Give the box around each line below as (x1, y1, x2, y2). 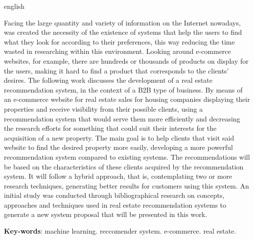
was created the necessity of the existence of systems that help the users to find (4, 27, 242, 37)
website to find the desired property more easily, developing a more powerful (4, 142, 233, 152)
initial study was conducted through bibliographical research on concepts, (4, 190, 225, 200)
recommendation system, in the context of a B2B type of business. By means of (4, 84, 243, 95)
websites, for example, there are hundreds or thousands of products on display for (4, 55, 249, 66)
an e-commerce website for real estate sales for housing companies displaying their (4, 94, 250, 104)
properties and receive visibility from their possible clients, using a (4, 103, 203, 114)
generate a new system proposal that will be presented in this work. (4, 209, 208, 219)
